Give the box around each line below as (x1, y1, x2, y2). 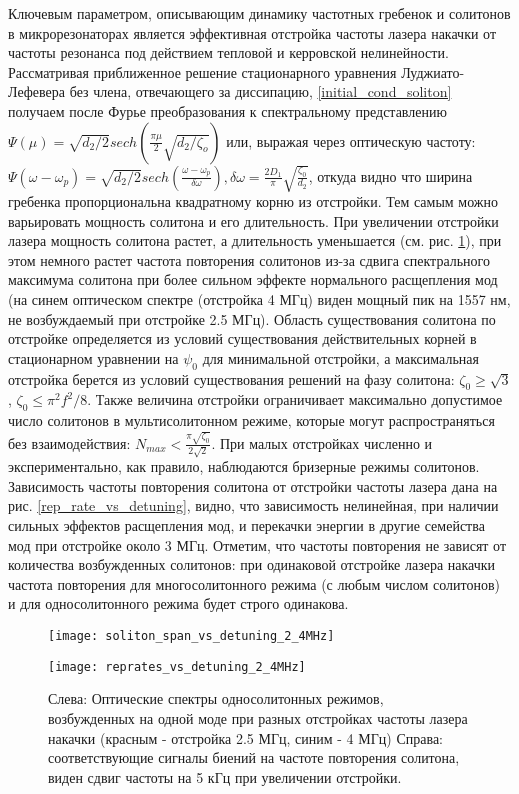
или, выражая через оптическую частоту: (226, 130, 476, 151)
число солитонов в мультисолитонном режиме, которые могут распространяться (8, 410, 495, 431)
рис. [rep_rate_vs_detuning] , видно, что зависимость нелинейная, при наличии (8, 495, 499, 516)
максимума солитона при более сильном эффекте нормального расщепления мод (8, 269, 498, 290)
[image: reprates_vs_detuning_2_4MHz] (48, 659, 306, 674)
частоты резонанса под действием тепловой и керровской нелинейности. (8, 42, 449, 63)
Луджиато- (401, 61, 465, 82)
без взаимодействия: (8, 432, 131, 453)
